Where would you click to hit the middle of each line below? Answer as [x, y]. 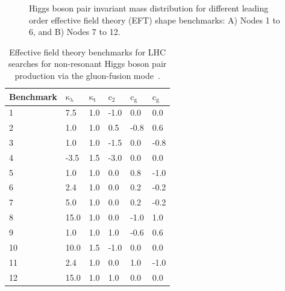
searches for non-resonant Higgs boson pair [88, 64]
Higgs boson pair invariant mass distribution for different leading [149, 8]
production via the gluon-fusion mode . [87, 75]
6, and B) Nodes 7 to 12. [75, 32]
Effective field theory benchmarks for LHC [88, 52]
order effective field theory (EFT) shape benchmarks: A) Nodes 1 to [155, 20]
